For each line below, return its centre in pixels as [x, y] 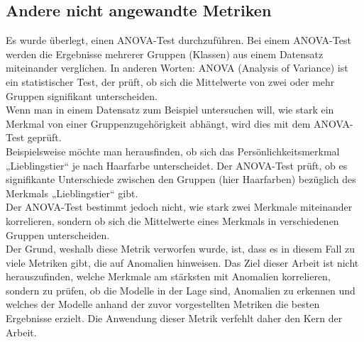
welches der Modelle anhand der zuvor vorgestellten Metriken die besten [163, 304]
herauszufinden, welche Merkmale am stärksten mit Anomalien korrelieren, [168, 276]
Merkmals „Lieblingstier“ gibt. [72, 193]
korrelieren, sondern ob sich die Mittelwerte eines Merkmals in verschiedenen [172, 220]
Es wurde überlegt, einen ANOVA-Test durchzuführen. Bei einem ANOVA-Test [178, 40]
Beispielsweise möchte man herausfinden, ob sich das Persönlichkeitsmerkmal [173, 151]
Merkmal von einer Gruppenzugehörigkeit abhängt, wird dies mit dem [158, 123]
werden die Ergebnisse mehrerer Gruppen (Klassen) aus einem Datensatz [165, 54]
